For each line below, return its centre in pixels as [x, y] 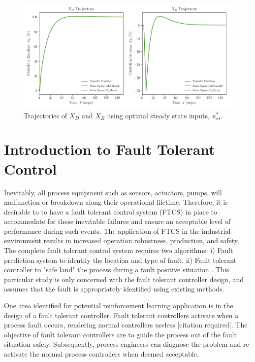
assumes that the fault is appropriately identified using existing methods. [114, 289]
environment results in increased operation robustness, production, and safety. [122, 240]
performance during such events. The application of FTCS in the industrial [117, 231]
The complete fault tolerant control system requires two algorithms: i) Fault [119, 250]
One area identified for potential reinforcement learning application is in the [119, 306]
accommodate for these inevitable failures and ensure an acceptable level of [117, 221]
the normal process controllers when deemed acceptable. [114, 354]
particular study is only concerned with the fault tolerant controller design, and [124, 279]
